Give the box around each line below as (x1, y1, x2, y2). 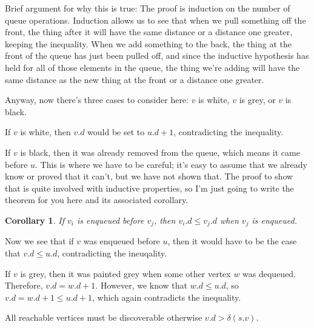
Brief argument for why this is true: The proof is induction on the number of (5, 2, 290, 14)
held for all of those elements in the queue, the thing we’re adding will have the (5, 61, 300, 73)
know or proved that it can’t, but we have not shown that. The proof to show (5, 170, 293, 182)
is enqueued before (76, 213, 144, 226)
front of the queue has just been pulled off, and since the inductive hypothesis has (5, 49, 309, 62)
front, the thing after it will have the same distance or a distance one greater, (5, 25, 293, 38)
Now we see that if (5, 235, 74, 247)
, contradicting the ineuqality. (57, 246, 167, 259)
